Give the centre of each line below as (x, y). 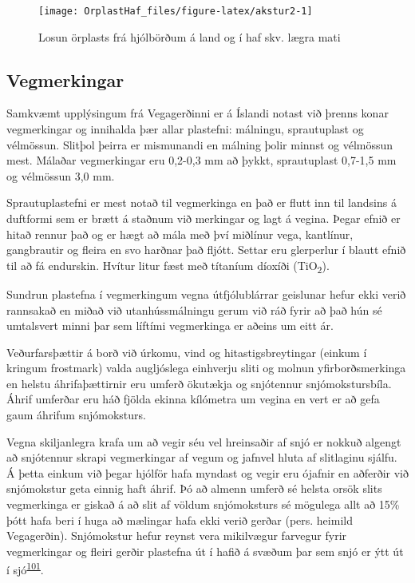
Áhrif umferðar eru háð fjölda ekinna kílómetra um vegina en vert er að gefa (193, 399)
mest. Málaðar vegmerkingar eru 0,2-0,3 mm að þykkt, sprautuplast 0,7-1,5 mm (202, 160)
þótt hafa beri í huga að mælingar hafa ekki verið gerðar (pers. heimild (180, 520)
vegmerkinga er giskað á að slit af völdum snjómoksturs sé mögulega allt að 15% (203, 504)
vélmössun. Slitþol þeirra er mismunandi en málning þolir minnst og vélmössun (200, 144)
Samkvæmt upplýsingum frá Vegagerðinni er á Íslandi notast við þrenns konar (198, 113)
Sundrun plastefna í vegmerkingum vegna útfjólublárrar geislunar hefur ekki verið (206, 293)
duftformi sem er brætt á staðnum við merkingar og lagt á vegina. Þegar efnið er (204, 218)
